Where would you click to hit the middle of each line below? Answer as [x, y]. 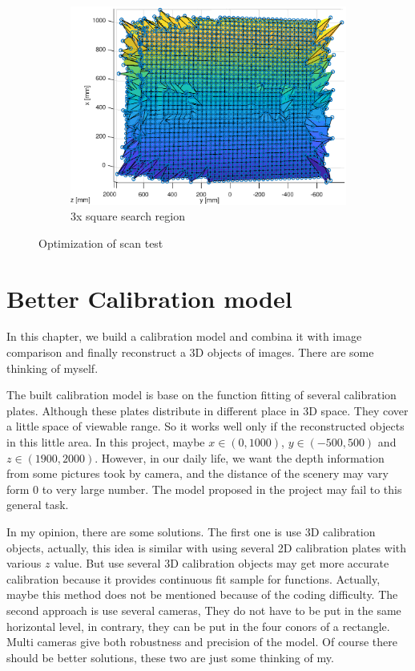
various [24, 563]
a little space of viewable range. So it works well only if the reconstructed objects [205, 426]
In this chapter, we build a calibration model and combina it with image [184, 336]
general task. [38, 505]
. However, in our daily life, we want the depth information [240, 457]
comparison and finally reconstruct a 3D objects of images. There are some [190, 352]
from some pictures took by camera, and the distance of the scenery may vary [197, 473]
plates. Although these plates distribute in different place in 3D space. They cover [207, 410]
